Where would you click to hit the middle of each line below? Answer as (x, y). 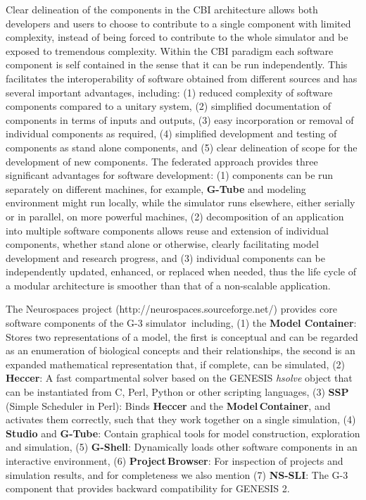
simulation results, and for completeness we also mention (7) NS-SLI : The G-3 (177, 474)
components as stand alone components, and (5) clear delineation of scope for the (182, 147)
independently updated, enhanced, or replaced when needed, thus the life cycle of (181, 271)
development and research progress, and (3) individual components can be (165, 257)
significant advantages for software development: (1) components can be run (170, 175)
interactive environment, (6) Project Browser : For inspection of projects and (175, 461)
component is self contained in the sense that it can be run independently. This (177, 64)
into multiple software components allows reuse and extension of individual (167, 230)
